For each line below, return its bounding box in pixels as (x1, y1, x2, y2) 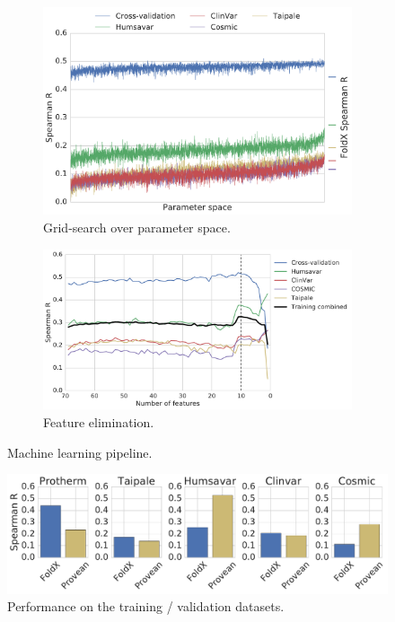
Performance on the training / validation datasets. (7, 597, 285, 616)
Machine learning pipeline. (7, 442, 153, 461)
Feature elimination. (43, 412, 154, 431)
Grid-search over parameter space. (43, 218, 231, 237)
